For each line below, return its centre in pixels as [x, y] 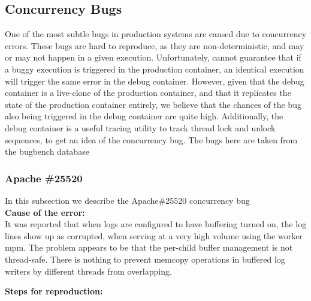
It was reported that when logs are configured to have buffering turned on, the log [156, 224]
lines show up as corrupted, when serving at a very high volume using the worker [154, 235]
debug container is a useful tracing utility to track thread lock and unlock [140, 127]
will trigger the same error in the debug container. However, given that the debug [155, 81]
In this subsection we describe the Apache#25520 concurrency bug [127, 200]
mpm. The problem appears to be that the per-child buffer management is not [149, 247]
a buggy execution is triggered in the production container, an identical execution [155, 69]
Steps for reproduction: [54, 291]
